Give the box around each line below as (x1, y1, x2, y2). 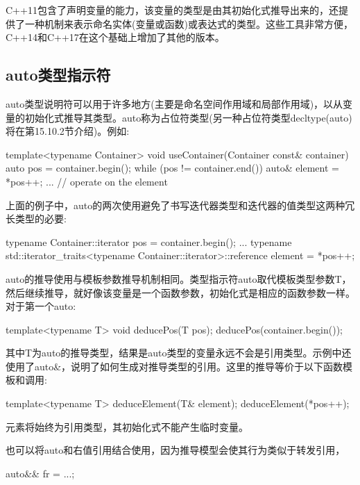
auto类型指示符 (6, 64, 111, 85)
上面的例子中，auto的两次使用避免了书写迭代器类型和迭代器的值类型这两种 (6, 197, 345, 212)
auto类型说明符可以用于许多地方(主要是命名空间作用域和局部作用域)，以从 (6, 96, 343, 110)
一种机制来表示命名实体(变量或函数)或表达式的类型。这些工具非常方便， (24, 16, 353, 31)
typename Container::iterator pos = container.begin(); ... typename (6, 234, 292, 249)
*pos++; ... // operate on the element (6, 174, 168, 188)
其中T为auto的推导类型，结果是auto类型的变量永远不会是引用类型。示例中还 (6, 345, 352, 360)
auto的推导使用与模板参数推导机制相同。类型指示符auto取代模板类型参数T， (6, 271, 352, 286)
